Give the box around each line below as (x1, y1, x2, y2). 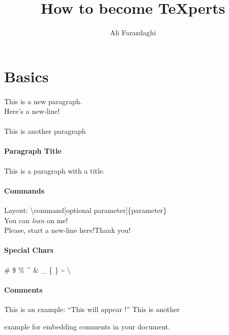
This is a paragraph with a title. (4, 165, 105, 176)
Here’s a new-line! (4, 106, 60, 116)
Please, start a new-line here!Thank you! (4, 225, 131, 235)
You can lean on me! (4, 214, 68, 225)
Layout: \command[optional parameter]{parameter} (4, 205, 167, 216)
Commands (4, 185, 44, 196)
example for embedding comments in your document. (4, 321, 170, 331)
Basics (4, 65, 49, 86)
